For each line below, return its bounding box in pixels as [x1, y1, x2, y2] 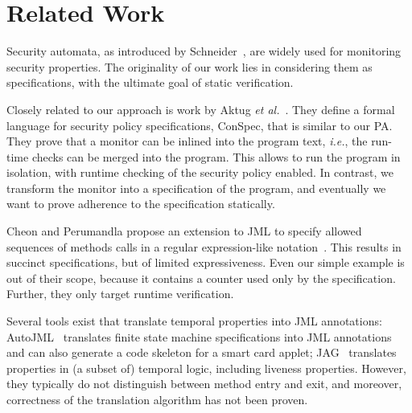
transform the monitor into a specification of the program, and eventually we [6, 179, 386, 196]
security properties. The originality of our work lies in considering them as [6, 58, 373, 75]
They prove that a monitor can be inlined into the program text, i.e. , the [6, 133, 368, 149]
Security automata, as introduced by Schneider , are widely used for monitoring [6, 43, 402, 59]
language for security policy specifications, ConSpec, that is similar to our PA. [6, 117, 393, 133]
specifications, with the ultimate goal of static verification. [6, 74, 294, 91]
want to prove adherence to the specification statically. [6, 195, 275, 212]
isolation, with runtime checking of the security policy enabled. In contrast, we [6, 164, 394, 181]
